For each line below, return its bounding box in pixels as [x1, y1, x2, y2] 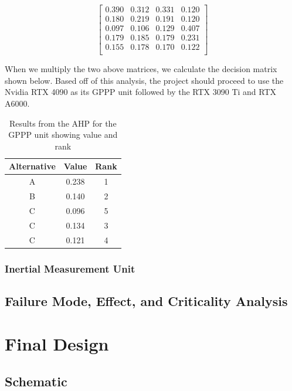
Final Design [5, 332, 109, 356]
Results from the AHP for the [9, 117, 117, 129]
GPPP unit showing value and [8, 128, 118, 141]
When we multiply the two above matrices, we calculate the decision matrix [5, 63, 277, 75]
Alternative [9, 160, 56, 172]
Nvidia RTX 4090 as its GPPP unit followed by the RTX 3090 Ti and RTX [5, 86, 277, 98]
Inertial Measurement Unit [5, 261, 135, 276]
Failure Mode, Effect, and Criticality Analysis [5, 291, 288, 310]
